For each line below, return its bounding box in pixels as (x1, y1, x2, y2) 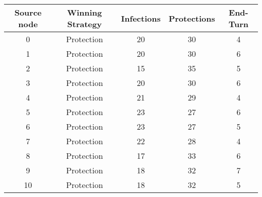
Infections (121, 12, 161, 24)
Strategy (67, 18, 102, 30)
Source (14, 7, 42, 18)
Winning (67, 7, 102, 18)
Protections (168, 12, 215, 24)
